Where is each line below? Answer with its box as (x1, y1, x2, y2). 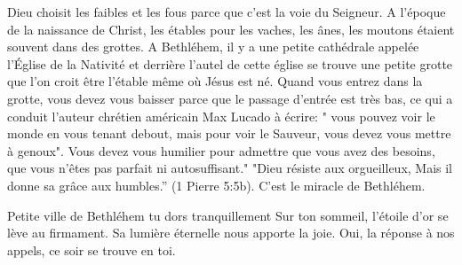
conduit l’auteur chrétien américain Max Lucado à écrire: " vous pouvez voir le (7, 106, 435, 125)
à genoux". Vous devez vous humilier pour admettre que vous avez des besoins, (7, 141, 435, 160)
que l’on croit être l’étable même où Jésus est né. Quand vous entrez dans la (7, 72, 423, 90)
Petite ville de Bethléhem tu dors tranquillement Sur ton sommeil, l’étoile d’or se (7, 206, 449, 224)
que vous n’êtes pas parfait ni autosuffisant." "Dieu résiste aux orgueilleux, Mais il (7, 159, 453, 177)
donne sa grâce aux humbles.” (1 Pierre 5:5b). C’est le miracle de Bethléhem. (7, 175, 426, 194)
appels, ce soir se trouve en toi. (7, 240, 176, 259)
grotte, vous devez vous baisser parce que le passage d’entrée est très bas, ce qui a (7, 89, 453, 107)
